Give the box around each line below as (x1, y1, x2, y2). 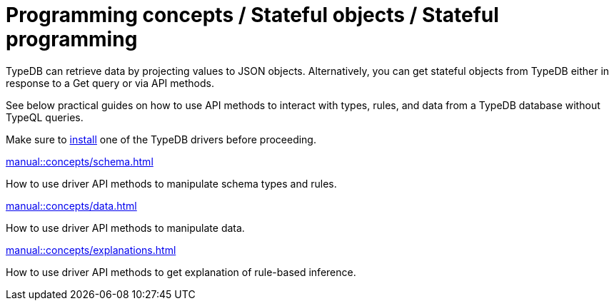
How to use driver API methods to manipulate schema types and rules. (6, 177, 337, 190)
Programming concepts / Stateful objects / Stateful (6, 3, 499, 27)
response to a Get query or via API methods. (6, 76, 214, 89)
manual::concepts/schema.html (6, 155, 153, 168)
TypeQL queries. (6, 111, 84, 123)
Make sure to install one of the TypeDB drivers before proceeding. (6, 133, 316, 146)
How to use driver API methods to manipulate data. (6, 221, 245, 234)
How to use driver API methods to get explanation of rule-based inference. (6, 265, 356, 278)
